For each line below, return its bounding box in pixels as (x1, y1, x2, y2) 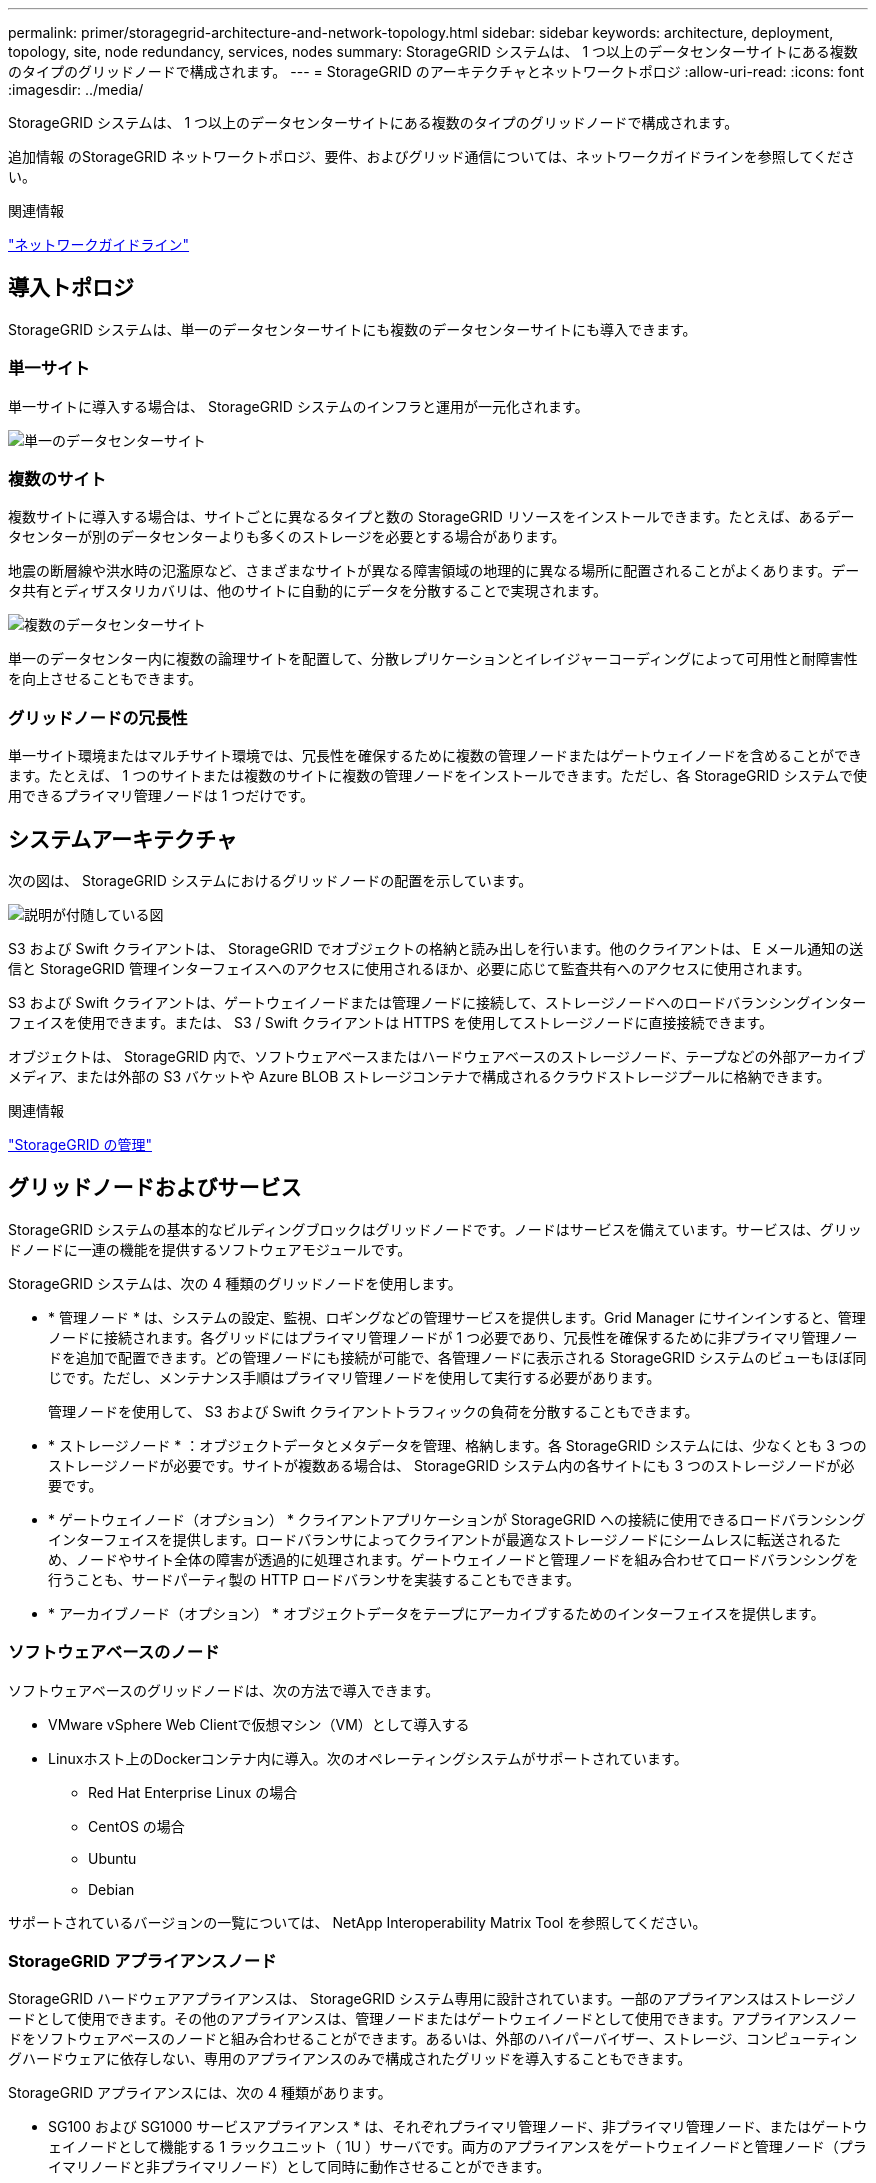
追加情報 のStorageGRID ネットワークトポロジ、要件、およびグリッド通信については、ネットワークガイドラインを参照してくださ (8, 148, 855, 165)
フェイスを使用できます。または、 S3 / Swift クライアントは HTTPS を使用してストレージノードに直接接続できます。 (8, 1013, 774, 1031)
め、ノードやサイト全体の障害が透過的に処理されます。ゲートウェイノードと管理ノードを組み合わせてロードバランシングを (48, 1550, 859, 1568)
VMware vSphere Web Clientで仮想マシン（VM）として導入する (48, 1715, 470, 1733)
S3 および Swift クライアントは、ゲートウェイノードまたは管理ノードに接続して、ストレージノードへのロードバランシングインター (8, 993, 867, 1011)
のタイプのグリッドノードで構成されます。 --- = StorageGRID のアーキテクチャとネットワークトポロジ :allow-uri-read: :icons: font (8, 63, 865, 80)
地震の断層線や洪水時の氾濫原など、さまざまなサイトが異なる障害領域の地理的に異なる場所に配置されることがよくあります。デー (8, 562, 860, 580)
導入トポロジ (8, 275, 134, 301)
